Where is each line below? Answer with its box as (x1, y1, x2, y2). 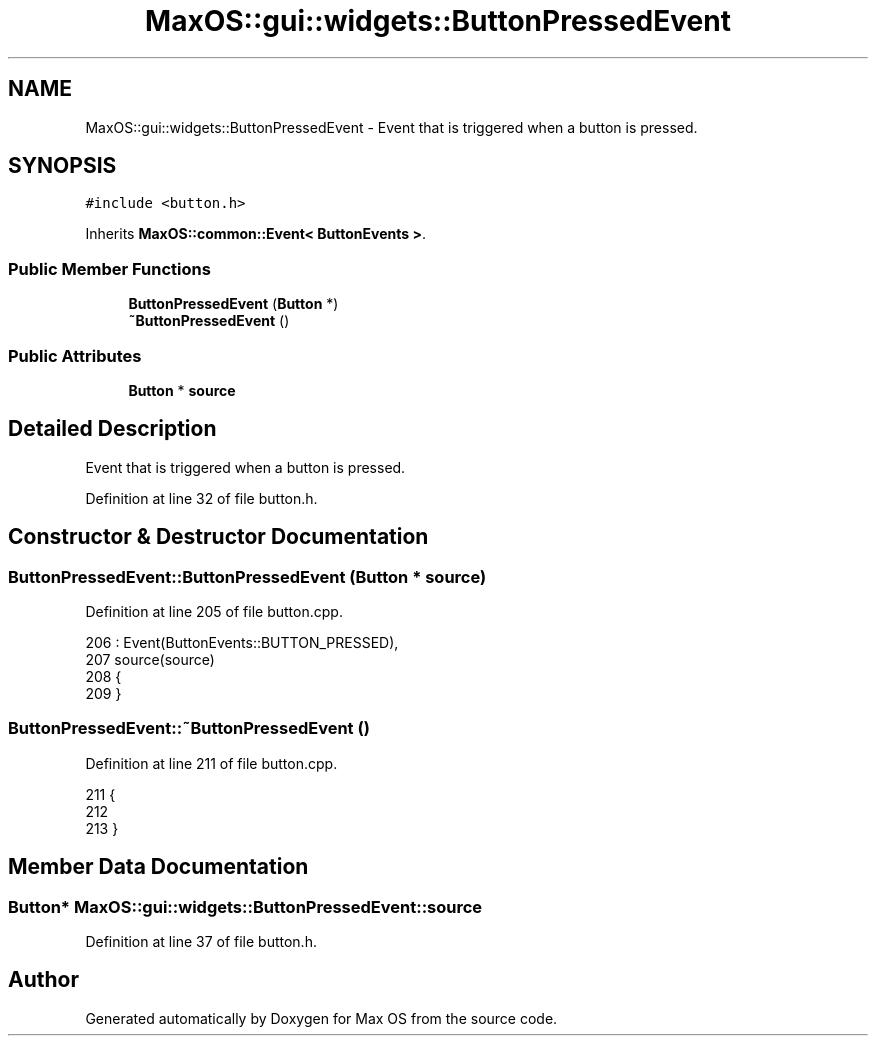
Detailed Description (8, 416, 217, 442)
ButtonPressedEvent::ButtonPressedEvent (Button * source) (8, 566, 487, 587)
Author (8, 967, 79, 993)
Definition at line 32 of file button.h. (85, 489, 318, 507)
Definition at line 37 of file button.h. (85, 932, 317, 950)
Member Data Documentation (8, 854, 309, 880)
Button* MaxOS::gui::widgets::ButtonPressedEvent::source (8, 896, 483, 917)
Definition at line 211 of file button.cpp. (85, 754, 338, 772)
